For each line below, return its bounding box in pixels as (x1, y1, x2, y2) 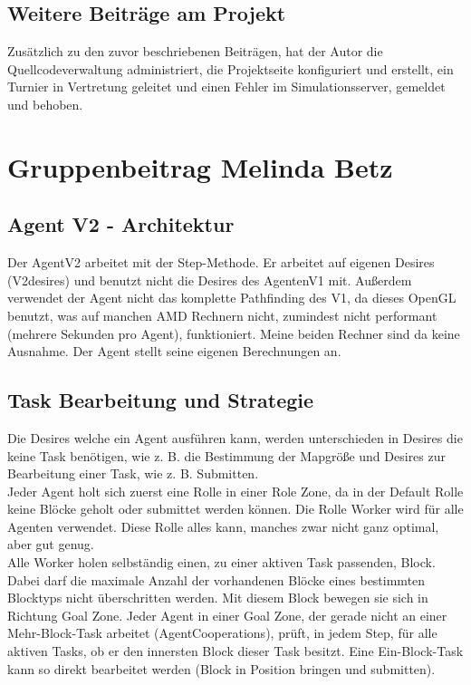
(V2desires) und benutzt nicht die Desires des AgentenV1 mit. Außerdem (7, 270, 412, 289)
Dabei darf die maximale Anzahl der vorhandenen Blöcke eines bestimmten (7, 570, 426, 589)
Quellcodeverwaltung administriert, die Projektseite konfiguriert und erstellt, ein (7, 59, 454, 78)
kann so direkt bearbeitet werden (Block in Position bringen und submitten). (7, 659, 436, 678)
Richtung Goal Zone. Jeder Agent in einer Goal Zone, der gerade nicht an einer (7, 605, 447, 624)
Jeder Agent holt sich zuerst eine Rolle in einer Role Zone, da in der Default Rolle (7, 481, 464, 500)
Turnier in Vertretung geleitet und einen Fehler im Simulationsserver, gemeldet (7, 77, 446, 96)
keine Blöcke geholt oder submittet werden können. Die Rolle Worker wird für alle (7, 499, 464, 518)
